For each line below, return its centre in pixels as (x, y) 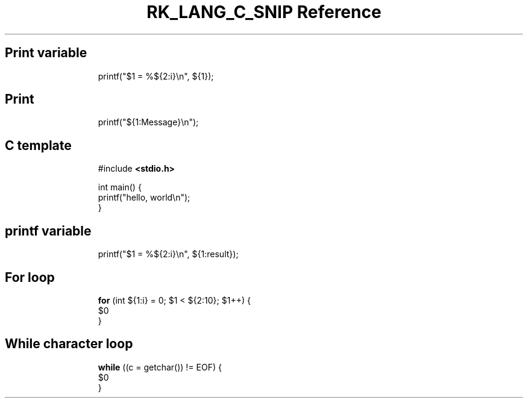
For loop (30, 277)
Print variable (46, 53)
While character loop (69, 344)
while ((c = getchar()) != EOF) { (160, 367)
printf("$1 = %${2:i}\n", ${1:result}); (168, 254)
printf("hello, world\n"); (144, 198)
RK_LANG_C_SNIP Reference (264, 12)
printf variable (48, 231)
